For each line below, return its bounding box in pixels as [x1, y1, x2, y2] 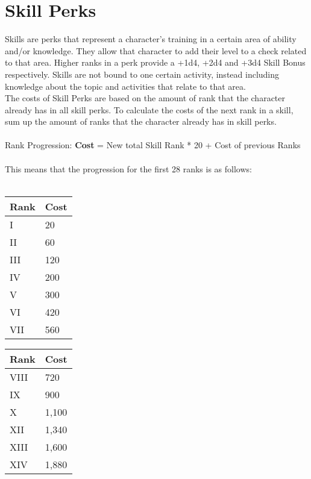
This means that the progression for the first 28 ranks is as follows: [5, 162, 252, 175]
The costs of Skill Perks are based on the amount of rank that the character [5, 92, 286, 104]
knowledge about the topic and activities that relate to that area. [5, 80, 246, 92]
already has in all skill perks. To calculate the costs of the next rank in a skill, [5, 103, 294, 116]
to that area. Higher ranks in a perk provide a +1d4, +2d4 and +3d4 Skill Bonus [5, 56, 306, 69]
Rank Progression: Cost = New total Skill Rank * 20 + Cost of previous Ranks [5, 139, 301, 151]
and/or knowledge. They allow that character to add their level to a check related [5, 44, 307, 57]
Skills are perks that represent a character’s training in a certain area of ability [5, 33, 297, 45]
